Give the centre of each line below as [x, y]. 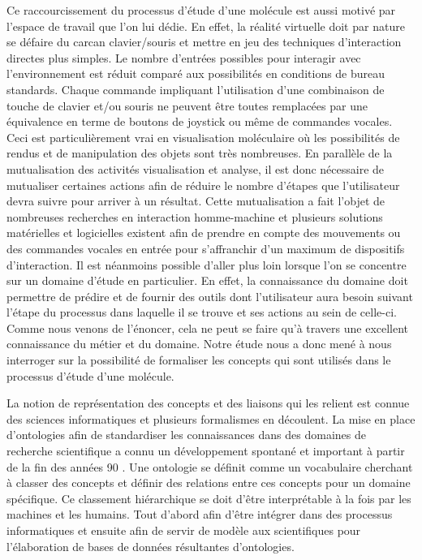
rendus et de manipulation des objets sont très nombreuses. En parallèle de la [200, 153]
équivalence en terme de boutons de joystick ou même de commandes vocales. [200, 121]
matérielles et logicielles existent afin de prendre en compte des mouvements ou [204, 233]
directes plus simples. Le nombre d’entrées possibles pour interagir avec [184, 57]
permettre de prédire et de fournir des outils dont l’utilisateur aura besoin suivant [210, 296]
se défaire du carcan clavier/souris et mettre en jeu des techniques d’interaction [204, 42]
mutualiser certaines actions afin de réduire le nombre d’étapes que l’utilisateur [203, 185]
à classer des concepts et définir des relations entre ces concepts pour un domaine [209, 482]
